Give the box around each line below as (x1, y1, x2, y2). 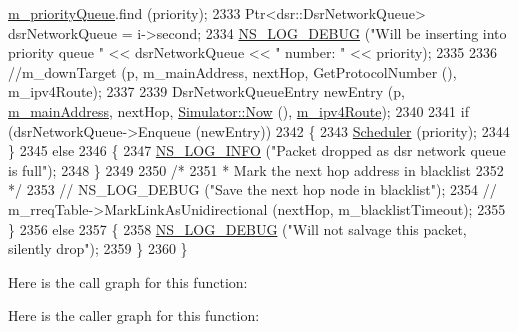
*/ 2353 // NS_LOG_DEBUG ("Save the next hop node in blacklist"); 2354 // (8, 179, 497, 200)
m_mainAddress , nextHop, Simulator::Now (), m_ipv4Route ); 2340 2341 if (8, 100, 469, 121)
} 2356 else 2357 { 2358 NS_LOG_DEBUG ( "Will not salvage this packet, (8, 218, 467, 239)
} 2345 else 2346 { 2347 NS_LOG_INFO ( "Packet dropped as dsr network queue (8, 140, 506, 161)
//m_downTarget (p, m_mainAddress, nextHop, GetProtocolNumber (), (8, 61, 457, 82)
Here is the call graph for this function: (8, 271, 248, 292)
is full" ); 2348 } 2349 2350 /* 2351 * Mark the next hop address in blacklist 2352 (8, 159, 504, 180)
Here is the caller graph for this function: (8, 305, 260, 326)
